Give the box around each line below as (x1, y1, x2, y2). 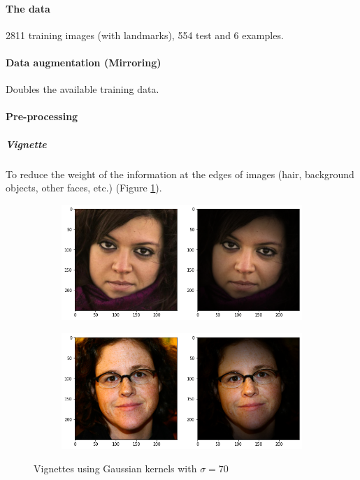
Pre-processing (6, 109, 78, 124)
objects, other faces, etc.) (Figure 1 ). (6, 180, 162, 195)
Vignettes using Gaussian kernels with (34, 461, 197, 476)
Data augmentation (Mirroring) (6, 54, 161, 69)
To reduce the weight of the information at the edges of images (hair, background (6, 166, 354, 181)
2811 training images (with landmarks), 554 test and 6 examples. (6, 27, 284, 42)
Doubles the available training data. (6, 82, 159, 96)
